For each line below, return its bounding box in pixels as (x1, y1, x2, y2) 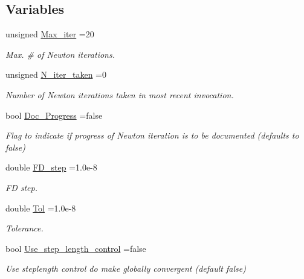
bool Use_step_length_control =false (5, 242, 146, 254)
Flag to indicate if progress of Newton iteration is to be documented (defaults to (5, 129, 299, 142)
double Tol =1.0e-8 (5, 201, 76, 214)
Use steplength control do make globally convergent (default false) (5, 262, 246, 275)
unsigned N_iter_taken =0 (5, 68, 106, 81)
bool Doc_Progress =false (5, 108, 103, 121)
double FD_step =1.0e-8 (5, 161, 97, 174)
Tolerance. (5, 222, 44, 234)
